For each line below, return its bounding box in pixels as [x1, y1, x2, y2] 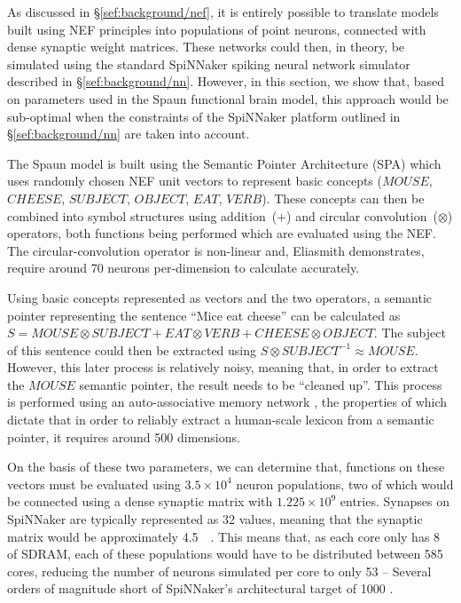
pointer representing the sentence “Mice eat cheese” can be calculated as [7, 305, 401, 324]
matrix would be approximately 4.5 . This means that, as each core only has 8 [7, 527, 441, 545]
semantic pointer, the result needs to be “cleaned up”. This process [79, 375, 442, 393]
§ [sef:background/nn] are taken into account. [7, 124, 250, 143]
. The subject [373, 323, 446, 342]
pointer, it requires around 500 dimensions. [7, 427, 240, 446]
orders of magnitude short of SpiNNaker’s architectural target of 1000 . [7, 579, 394, 598]
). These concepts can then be [262, 188, 425, 207]
